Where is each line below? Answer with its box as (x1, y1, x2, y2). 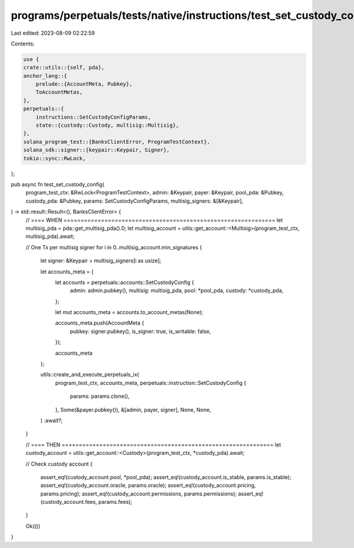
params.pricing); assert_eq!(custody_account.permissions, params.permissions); (40, 490, 237, 497)
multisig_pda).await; (25, 233, 75, 240)
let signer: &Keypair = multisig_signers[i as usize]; (40, 257, 162, 265)
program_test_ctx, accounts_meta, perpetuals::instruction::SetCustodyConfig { (55, 379, 247, 386)
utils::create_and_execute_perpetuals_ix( (40, 371, 139, 378)
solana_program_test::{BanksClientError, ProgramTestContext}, (23, 138, 211, 145)
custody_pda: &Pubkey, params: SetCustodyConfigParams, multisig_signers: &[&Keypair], (25, 197, 244, 204)
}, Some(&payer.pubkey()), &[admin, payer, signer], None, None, (55, 406, 212, 413)
